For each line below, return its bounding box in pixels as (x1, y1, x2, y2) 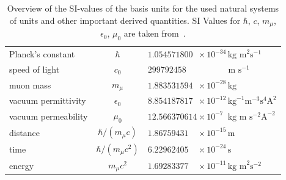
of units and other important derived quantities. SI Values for (9, 13, 241, 26)
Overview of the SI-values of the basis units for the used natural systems (7, 2, 279, 14)
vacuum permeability (9, 109, 88, 122)
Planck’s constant (9, 48, 75, 60)
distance (9, 126, 40, 139)
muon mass (9, 78, 51, 91)
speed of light (9, 62, 60, 75)
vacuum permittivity (9, 94, 86, 107)
